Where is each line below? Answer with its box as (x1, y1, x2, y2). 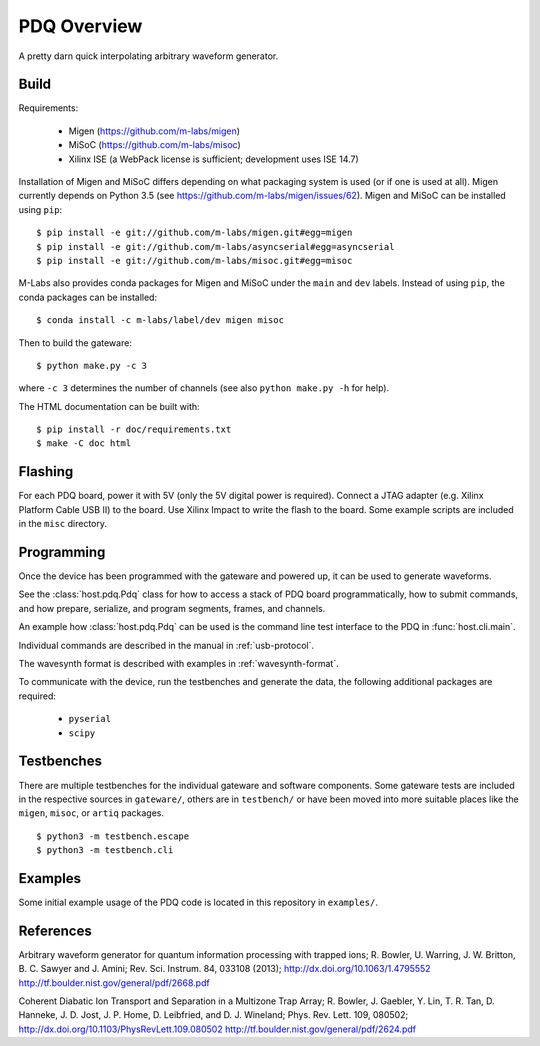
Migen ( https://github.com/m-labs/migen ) (68, 125, 240, 137)
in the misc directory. (18, 518, 107, 530)
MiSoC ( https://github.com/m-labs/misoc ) (68, 139, 241, 151)
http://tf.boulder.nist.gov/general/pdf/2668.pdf (18, 976, 210, 989)
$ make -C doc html (36, 438, 132, 449)
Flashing (18, 463, 74, 480)
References (18, 922, 92, 939)
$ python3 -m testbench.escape (36, 830, 190, 842)
